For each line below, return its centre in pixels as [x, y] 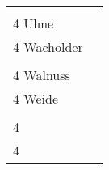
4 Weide [36, 98]
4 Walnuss [42, 75]
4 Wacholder [48, 47]
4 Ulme [34, 23]
